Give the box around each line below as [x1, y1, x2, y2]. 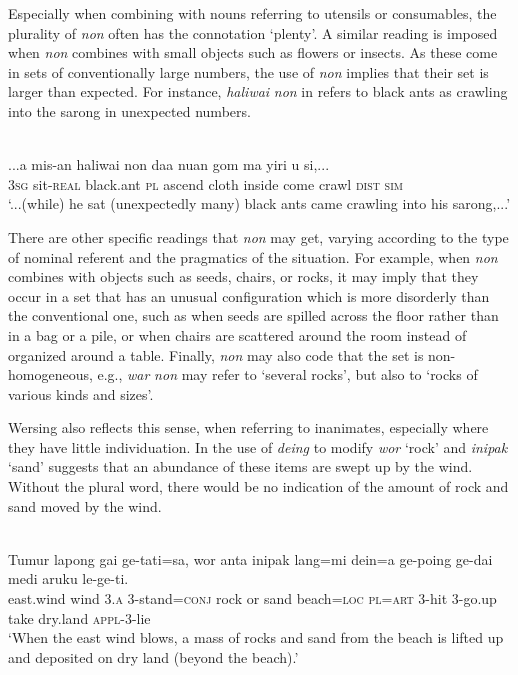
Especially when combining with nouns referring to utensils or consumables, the [8, 3, 497, 23]
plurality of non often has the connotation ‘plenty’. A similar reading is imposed [8, 22, 498, 43]
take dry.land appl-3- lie [8, 607, 151, 628]
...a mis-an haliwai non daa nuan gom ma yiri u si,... [8, 154, 330, 175]
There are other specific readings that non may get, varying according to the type [8, 226, 509, 247]
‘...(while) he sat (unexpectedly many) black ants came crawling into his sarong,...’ [8, 193, 511, 214]
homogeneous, [8, 364, 93, 385]
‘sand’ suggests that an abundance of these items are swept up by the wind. [8, 456, 473, 477]
